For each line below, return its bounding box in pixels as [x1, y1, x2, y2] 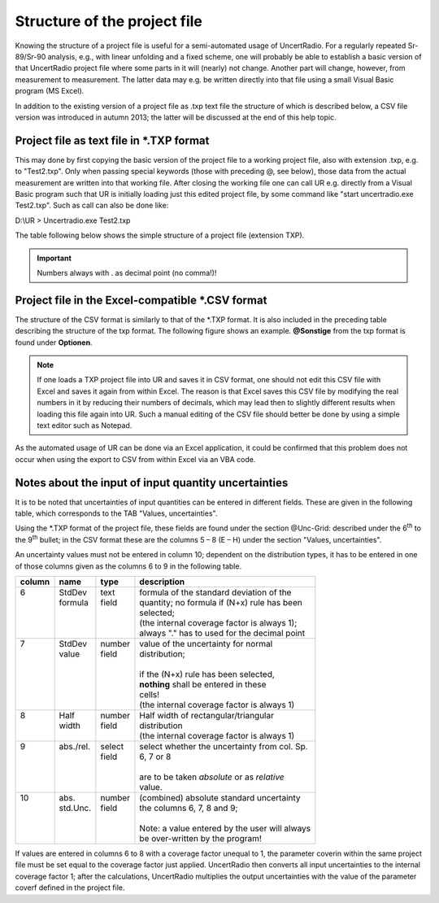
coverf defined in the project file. [15, 883, 125, 892]
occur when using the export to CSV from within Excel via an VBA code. [15, 454, 256, 464]
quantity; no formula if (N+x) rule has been [139, 596, 302, 608]
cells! [139, 688, 160, 700]
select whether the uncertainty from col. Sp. [139, 740, 308, 752]
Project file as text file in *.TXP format [15, 133, 210, 147]
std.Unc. [59, 802, 92, 814]
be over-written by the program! [139, 832, 262, 844]
